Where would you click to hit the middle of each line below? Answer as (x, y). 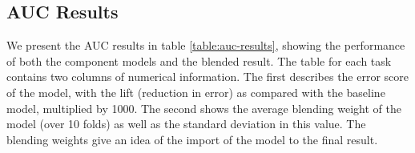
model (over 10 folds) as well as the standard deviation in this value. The (186, 124)
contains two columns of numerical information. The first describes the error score (208, 76)
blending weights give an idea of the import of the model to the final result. (192, 139)
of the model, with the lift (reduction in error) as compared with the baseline (196, 92)
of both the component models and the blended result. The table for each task (199, 60)
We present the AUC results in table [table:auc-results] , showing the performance (206, 45)
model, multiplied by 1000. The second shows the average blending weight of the (204, 108)
